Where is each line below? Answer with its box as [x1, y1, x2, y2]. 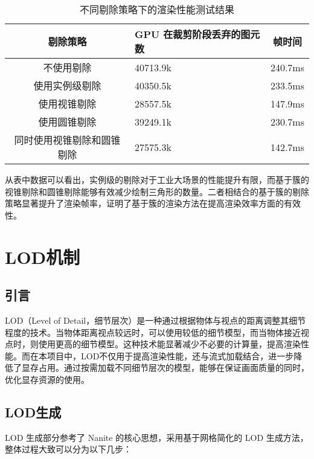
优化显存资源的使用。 [5, 373, 89, 385]
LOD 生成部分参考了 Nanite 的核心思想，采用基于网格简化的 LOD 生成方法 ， [5, 431, 309, 443]
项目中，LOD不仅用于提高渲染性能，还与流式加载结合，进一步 [46, 349, 294, 362]
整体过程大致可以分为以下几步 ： [5, 443, 132, 455]
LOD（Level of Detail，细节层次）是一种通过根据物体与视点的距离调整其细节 [5, 313, 306, 326]
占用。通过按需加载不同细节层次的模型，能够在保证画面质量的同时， [38, 361, 309, 374]
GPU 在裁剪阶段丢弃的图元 [134, 27, 260, 41]
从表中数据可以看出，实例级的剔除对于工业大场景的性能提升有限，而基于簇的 [5, 173, 309, 185]
